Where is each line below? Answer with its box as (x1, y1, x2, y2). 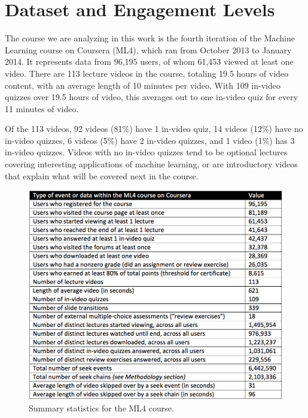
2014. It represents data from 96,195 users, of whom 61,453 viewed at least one (5, 55, 294, 68)
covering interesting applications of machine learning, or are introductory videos (5, 158, 298, 170)
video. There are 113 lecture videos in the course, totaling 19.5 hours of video (5, 67, 289, 79)
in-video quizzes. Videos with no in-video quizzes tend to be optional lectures (5, 146, 288, 158)
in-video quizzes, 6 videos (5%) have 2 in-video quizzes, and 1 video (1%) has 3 (5, 134, 295, 146)
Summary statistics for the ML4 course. (29, 401, 174, 414)
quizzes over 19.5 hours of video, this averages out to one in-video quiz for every (5, 91, 298, 103)
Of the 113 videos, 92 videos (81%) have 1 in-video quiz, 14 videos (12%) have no (5, 122, 303, 135)
